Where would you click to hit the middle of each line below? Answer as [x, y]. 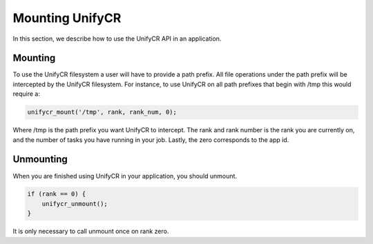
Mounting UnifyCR [67, 18]
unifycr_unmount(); [75, 204]
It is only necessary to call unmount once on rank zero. [91, 232]
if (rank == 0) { [57, 194]
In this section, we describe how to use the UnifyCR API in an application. [117, 39]
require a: [27, 94]
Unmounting [40, 160]
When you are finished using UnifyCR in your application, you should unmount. [125, 176]
